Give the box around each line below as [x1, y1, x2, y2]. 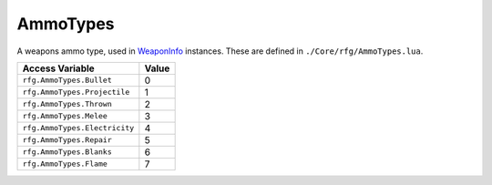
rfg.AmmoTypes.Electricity [22, 123, 135, 133]
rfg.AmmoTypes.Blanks [22, 147, 113, 157]
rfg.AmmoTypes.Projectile [22, 87, 130, 98]
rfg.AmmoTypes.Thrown [22, 99, 113, 109]
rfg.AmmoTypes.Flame [22, 159, 108, 169]
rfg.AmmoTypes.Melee [22, 111, 108, 121]
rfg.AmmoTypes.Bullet [22, 76, 113, 86]
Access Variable [22, 62, 95, 75]
